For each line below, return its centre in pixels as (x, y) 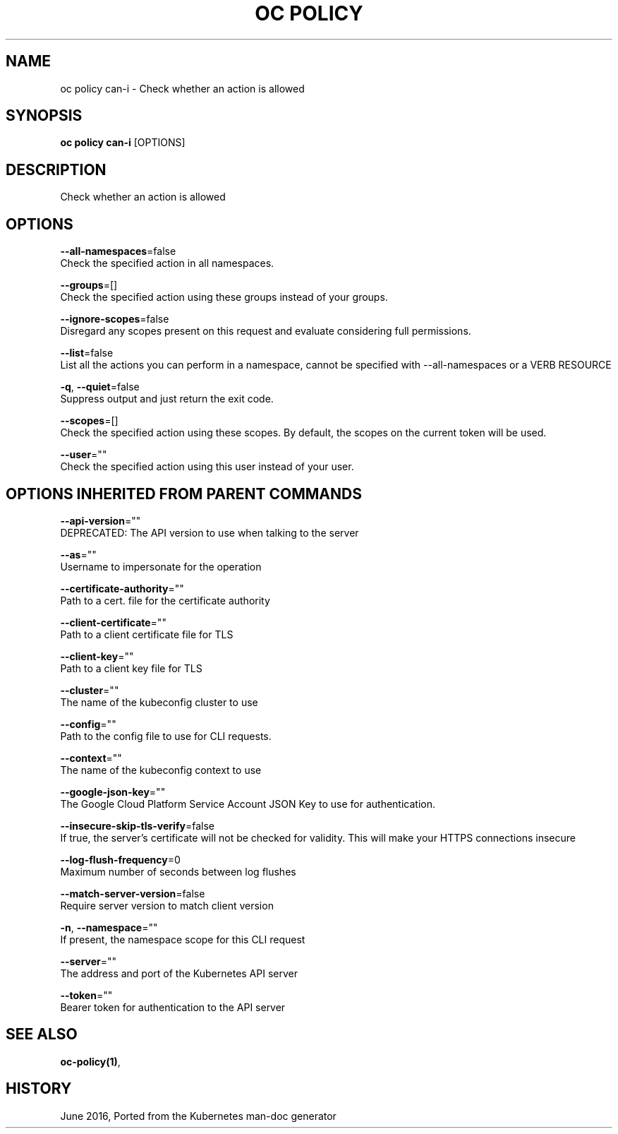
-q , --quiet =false (100, 387)
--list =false (87, 353)
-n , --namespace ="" (109, 927)
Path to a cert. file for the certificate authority (165, 600)
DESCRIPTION (56, 169)
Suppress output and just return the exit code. (167, 399)
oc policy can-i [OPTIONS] (123, 143)
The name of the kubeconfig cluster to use (159, 702)
